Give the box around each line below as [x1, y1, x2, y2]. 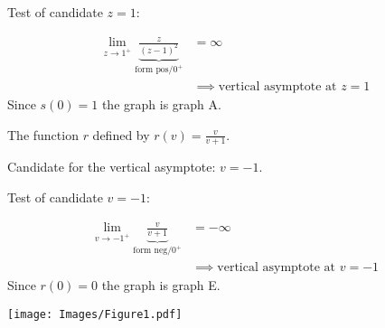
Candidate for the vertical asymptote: [7, 157, 216, 176]
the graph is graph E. [101, 276, 221, 295]
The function [7, 125, 79, 144]
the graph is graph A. [101, 95, 221, 114]
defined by [92, 125, 150, 144]
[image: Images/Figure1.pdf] [7, 307, 183, 321]
